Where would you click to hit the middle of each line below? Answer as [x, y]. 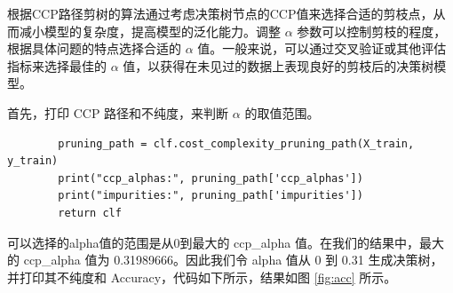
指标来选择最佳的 [57, 65]
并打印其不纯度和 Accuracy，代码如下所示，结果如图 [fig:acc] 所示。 [202, 277]
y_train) [33, 161]
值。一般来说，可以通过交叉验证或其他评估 [322, 48]
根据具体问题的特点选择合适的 [94, 48]
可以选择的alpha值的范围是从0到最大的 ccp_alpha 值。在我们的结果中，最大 [226, 242]
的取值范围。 [282, 112]
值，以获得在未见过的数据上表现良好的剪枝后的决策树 [278, 65]
